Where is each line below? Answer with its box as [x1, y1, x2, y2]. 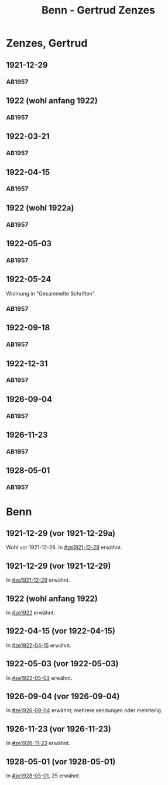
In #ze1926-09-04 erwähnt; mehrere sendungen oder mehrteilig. [6, 707, 163, 714]
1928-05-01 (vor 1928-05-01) [6, 756, 116, 767]
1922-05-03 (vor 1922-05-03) [6, 659, 119, 669]
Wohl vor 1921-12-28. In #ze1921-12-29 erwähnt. [6, 544, 122, 551]
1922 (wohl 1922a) [6, 203, 74, 213]
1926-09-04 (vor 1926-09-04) [6, 692, 120, 701]
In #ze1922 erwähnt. [6, 609, 56, 616]
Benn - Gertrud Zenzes [42, 4, 155, 17]
